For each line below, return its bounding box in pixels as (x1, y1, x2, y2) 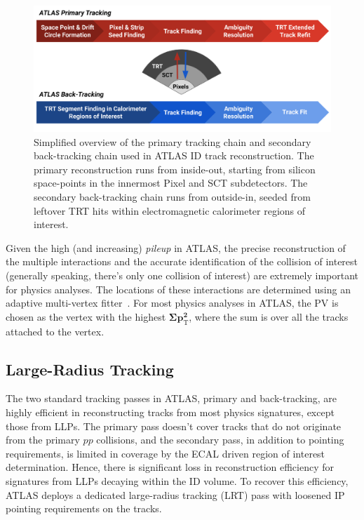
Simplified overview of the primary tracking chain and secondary (34, 134, 311, 149)
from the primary (6, 432, 80, 447)
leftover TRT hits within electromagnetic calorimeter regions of (34, 203, 306, 218)
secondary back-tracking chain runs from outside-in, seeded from (34, 189, 311, 204)
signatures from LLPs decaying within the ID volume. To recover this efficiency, (6, 473, 349, 488)
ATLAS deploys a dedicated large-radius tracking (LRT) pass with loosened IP (6, 487, 345, 502)
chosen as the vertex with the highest (6, 309, 166, 324)
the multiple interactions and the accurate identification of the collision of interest (6, 254, 358, 269)
